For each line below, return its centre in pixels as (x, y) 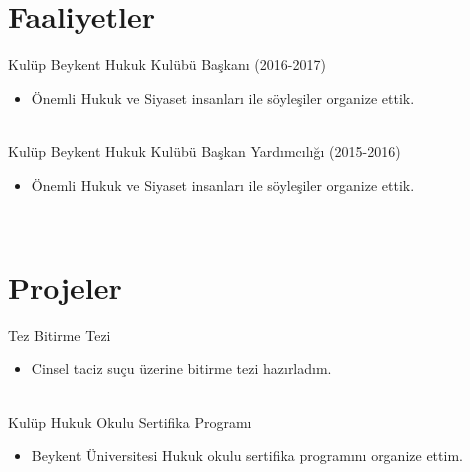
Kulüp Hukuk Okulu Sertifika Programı (130, 421)
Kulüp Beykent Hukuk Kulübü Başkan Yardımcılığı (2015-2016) (204, 150)
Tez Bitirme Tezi (59, 334)
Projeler (65, 286)
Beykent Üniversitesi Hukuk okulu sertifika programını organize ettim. (247, 455)
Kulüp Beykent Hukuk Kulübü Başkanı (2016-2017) (167, 64)
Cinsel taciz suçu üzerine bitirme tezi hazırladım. (181, 368)
